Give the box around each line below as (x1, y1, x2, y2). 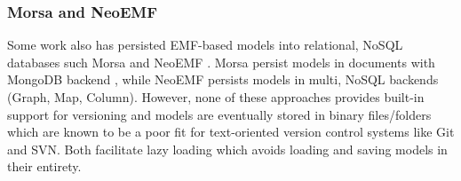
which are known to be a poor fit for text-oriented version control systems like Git (7, 122, 455, 141)
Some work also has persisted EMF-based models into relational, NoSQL (7, 35, 403, 54)
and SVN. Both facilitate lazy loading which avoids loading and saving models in (7, 139, 448, 158)
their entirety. (7, 157, 82, 176)
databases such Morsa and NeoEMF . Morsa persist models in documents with (7, 52, 435, 71)
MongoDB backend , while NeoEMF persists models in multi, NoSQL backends (7, 70, 439, 89)
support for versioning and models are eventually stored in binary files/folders (7, 105, 432, 123)
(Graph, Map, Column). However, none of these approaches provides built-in (7, 88, 425, 106)
